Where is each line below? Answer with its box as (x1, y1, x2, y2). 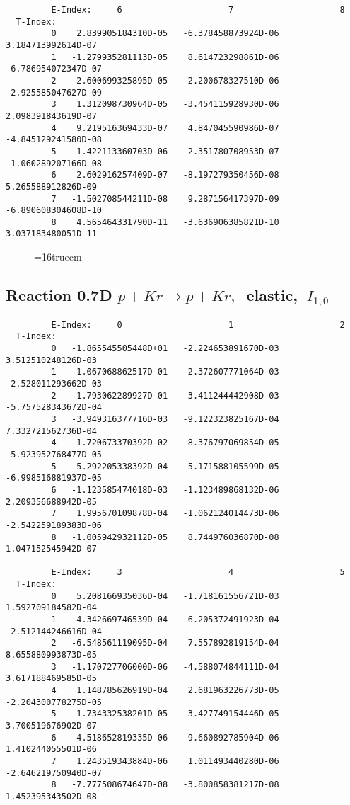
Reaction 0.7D (6, 284, 112, 306)
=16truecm (34, 249, 82, 264)
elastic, (246, 284, 298, 306)
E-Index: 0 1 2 (51, 319, 345, 330)
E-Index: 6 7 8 (51, 5, 345, 15)
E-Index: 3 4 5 (51, 567, 345, 578)
